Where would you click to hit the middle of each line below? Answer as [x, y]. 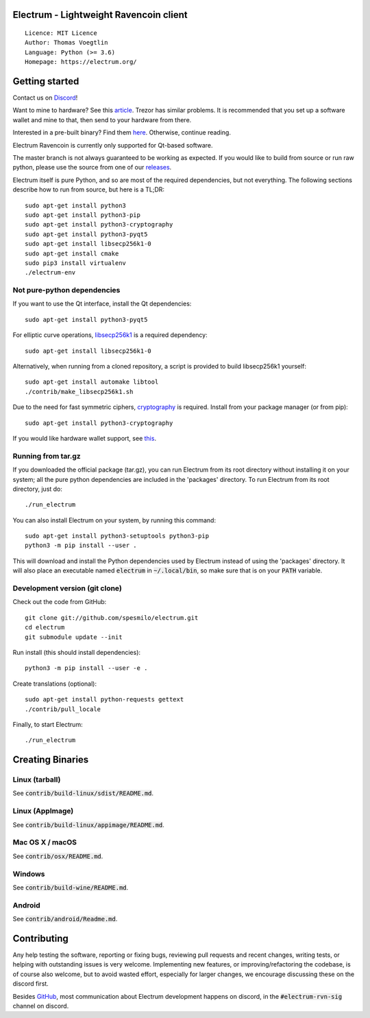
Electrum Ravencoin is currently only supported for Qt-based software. [113, 145]
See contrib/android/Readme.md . [65, 919]
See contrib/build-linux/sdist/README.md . [83, 794]
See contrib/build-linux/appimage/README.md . [88, 824]
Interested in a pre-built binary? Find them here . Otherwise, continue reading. [122, 132]
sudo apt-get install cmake [72, 253]
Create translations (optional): [55, 684]
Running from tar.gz [47, 456]
